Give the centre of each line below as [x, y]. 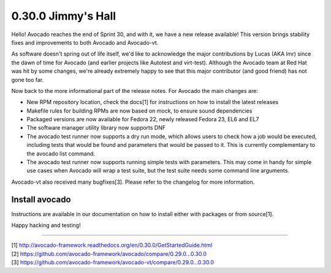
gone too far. [28, 80]
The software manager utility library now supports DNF [96, 128]
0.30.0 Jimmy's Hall [64, 16]
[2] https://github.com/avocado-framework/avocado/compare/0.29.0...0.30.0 [109, 253]
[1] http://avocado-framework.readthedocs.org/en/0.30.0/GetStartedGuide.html [112, 245]
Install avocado [41, 199]
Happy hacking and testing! [46, 225]
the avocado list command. [61, 154]
